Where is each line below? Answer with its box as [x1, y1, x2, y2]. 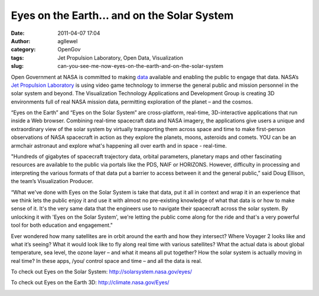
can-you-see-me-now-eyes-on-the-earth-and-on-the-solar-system [57, 63, 224, 70]
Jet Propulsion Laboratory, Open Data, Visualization [57, 54, 183, 61]
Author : [11, 37, 31, 44]
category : [11, 46, 36, 53]
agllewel [57, 37, 78, 44]
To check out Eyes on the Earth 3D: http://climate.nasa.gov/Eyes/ [11, 279, 170, 286]
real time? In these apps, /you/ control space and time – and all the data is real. [11, 257, 203, 264]
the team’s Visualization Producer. [11, 178, 94, 185]
